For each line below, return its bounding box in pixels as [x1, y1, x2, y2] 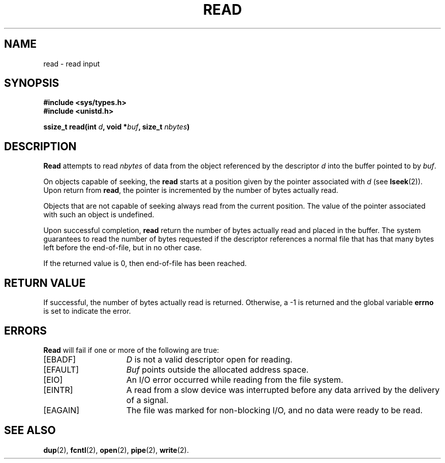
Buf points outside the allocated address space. [126, 364, 309, 375]
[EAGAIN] [43, 405, 80, 415]
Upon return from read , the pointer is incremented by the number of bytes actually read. [43, 186, 338, 195]
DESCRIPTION [4, 140, 77, 153]
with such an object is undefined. [43, 210, 154, 219]
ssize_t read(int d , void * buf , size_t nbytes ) [43, 122, 190, 131]
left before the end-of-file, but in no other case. [43, 243, 202, 252]
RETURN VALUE [4, 276, 86, 289]
